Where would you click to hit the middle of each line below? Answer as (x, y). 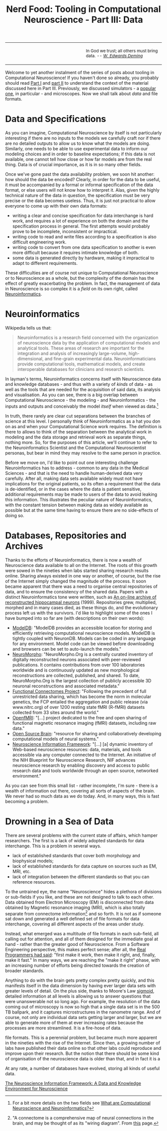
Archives (24, 546)
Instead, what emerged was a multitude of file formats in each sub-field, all (82, 934)
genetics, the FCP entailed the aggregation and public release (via (80, 702)
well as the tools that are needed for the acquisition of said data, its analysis (83, 390)
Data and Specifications (56, 119)
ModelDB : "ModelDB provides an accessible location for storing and (82, 628)
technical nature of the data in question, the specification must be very (78, 196)
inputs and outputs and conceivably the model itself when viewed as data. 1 (82, 406)
